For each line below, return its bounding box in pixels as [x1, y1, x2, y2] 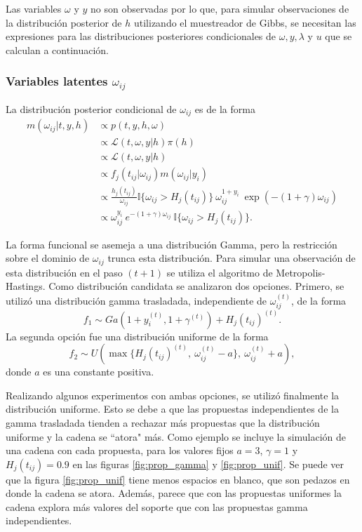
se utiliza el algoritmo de [166, 265, 273, 279]
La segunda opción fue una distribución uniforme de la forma [6, 328, 269, 343]
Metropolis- [276, 265, 326, 279]
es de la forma [194, 101, 255, 116]
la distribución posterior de [6, 15, 122, 29]
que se [325, 29, 352, 44]
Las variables [6, 1, 62, 15]
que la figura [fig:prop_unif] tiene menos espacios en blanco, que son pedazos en [6, 472, 350, 486]
